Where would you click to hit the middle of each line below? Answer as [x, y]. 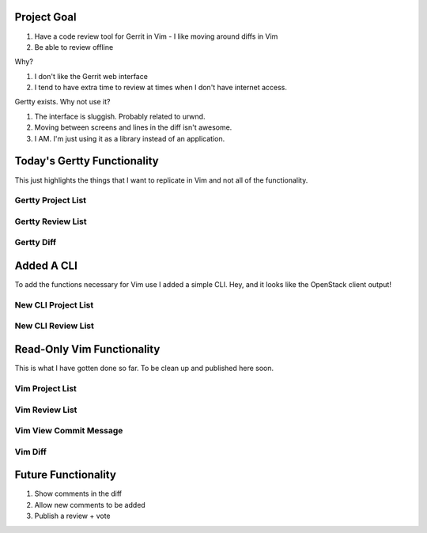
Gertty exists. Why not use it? [62, 102]
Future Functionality [65, 475]
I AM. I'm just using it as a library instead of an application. [130, 138]
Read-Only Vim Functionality [87, 349]
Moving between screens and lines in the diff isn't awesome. [133, 127]
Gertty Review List [51, 221]
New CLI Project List [54, 304]
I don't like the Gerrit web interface [91, 76]
